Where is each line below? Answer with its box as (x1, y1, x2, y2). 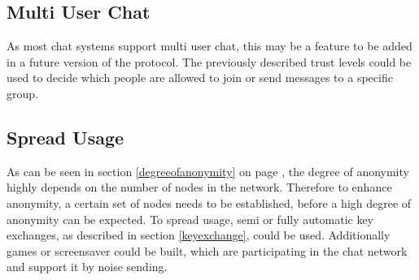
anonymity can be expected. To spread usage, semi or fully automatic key (7, 210, 374, 227)
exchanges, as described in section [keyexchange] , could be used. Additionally (7, 226, 391, 243)
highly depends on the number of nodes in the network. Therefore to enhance (7, 179, 392, 196)
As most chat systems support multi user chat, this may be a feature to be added (7, 37, 412, 54)
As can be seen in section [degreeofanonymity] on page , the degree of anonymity (7, 162, 409, 179)
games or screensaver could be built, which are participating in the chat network (7, 242, 408, 259)
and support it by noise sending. (7, 258, 168, 275)
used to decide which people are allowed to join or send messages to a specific (7, 69, 393, 86)
